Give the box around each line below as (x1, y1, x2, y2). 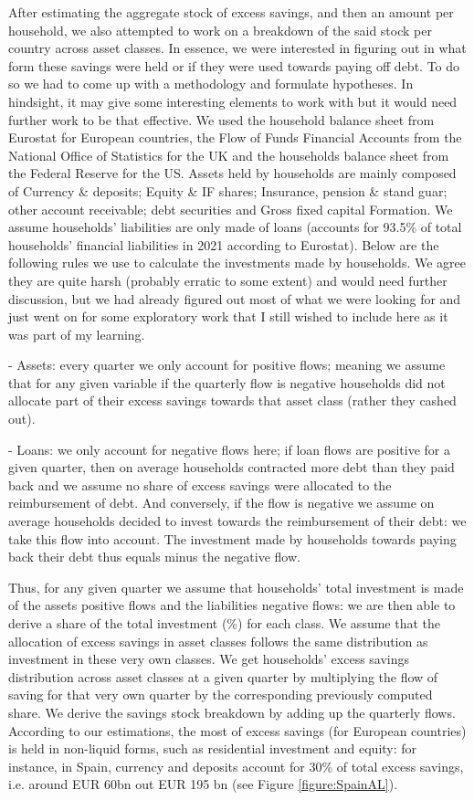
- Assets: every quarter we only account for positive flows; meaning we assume (8, 355, 446, 374)
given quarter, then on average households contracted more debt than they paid (8, 458, 455, 477)
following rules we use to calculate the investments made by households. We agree (8, 253, 466, 272)
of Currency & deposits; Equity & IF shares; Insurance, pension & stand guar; (8, 181, 448, 200)
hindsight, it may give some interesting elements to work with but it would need (8, 91, 458, 111)
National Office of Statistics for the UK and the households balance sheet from (8, 145, 449, 164)
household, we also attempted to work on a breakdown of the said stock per (8, 20, 432, 39)
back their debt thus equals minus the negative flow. (8, 547, 300, 566)
